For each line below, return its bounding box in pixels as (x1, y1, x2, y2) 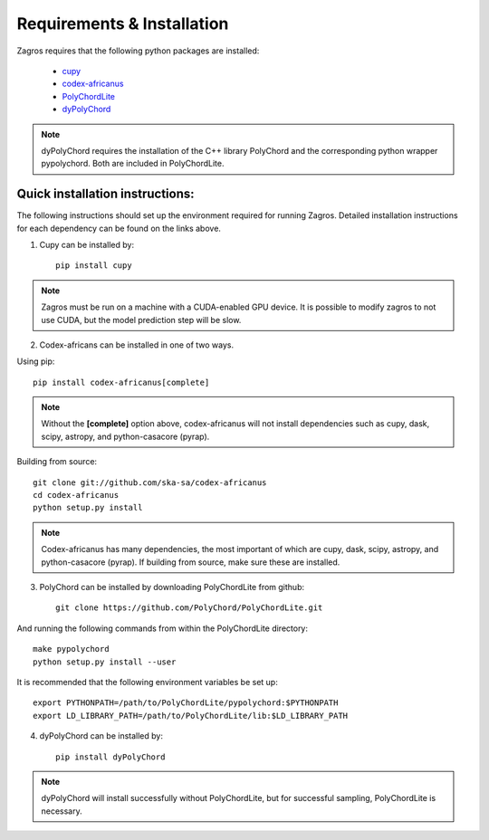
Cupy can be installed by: (39, 239, 135, 250)
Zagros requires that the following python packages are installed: (16, 45, 260, 56)
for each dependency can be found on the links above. (16, 223, 222, 234)
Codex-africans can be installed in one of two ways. (39, 339, 235, 350)
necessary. (41, 806, 83, 816)
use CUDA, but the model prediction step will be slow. (41, 314, 242, 325)
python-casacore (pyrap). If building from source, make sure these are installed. (41, 557, 340, 568)
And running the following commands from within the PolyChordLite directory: (16, 623, 308, 634)
